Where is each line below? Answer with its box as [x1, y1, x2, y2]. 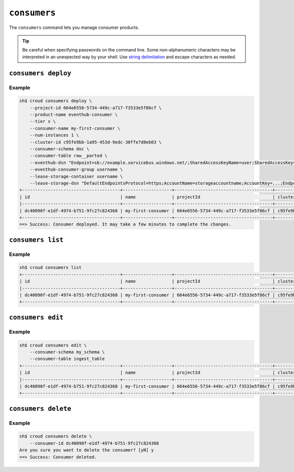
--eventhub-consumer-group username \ [29, 167, 123, 173]
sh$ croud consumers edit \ [19, 342, 87, 348]
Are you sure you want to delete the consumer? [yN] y [19, 447, 154, 453]
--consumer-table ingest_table [29, 356, 105, 362]
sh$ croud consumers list [19, 265, 82, 271]
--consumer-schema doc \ [29, 146, 90, 152]
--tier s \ [29, 119, 56, 124]
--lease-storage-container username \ [29, 174, 123, 179]
